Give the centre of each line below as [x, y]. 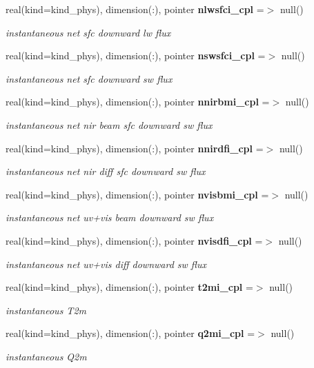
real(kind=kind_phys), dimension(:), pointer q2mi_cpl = [130, 333]
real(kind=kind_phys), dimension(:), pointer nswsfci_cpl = [136, 55]
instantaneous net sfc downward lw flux [88, 32]
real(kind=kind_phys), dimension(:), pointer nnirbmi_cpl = [138, 102]
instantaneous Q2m [46, 356]
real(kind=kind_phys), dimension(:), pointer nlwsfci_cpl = [135, 9]
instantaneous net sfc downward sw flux [89, 78]
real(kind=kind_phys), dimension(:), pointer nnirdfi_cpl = [135, 148]
